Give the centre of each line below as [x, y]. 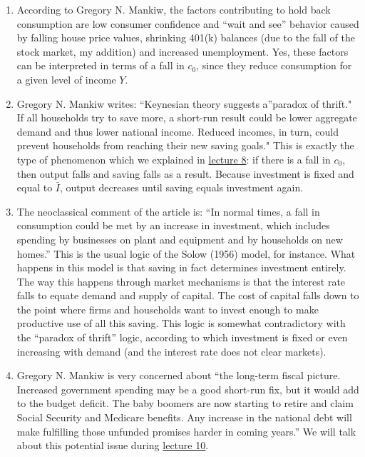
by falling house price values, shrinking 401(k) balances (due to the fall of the [186, 37]
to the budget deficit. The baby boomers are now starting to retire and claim [185, 403]
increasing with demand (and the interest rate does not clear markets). [171, 351]
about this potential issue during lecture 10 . [113, 445]
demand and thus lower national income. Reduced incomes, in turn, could [178, 131]
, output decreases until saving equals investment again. [182, 187]
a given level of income [66, 79]
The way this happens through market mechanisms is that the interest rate [181, 281]
